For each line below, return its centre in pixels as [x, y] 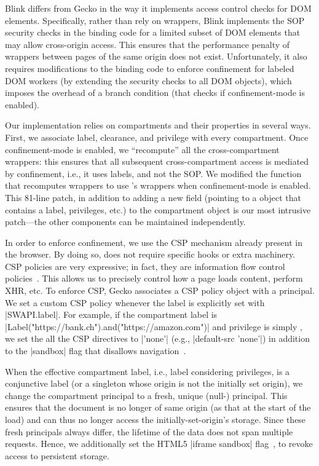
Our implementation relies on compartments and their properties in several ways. [158, 125]
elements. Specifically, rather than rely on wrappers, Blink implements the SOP [155, 20]
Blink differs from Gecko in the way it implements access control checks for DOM [158, 8]
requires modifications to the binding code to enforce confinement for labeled [150, 68]
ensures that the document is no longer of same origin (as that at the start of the [158, 407]
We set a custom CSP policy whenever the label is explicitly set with [135, 302]
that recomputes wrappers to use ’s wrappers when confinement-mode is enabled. [158, 185]
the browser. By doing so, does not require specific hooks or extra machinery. [150, 254]
